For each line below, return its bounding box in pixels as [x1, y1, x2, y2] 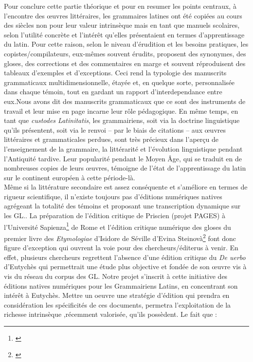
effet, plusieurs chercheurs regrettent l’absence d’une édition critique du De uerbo [4, 252, 246, 262]
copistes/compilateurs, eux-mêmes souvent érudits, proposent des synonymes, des [4, 48, 246, 58]
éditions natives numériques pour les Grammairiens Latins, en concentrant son [4, 280, 238, 291]
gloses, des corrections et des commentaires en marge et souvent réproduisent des [4, 58, 246, 68]
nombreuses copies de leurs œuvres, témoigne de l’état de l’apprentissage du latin [4, 163, 246, 173]
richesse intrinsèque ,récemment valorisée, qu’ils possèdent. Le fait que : [4, 309, 217, 319]
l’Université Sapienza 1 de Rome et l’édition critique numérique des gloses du [4, 220, 231, 232]
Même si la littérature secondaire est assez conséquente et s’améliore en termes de [4, 182, 248, 192]
